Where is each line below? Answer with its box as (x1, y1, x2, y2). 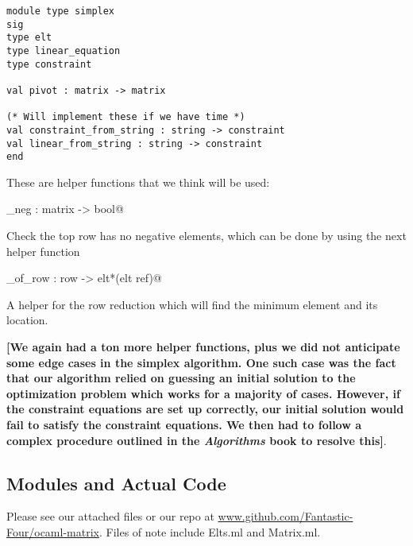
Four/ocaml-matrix (6, 523, 99, 540)
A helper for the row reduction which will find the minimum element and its (6, 296, 378, 312)
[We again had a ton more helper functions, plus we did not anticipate (6, 339, 400, 355)
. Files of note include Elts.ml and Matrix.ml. (98, 523, 321, 540)
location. (6, 312, 48, 328)
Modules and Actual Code (6, 470, 226, 495)
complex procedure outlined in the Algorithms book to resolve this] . (6, 432, 387, 448)
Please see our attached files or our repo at (6, 508, 214, 525)
